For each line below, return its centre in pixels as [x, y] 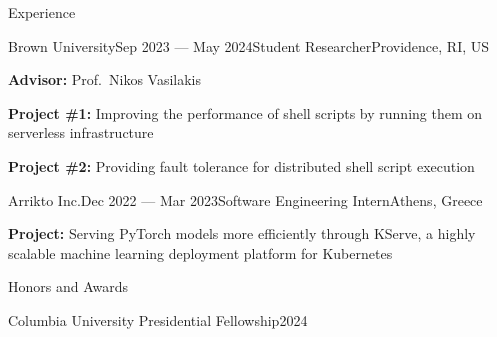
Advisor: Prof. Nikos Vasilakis [105, 79]
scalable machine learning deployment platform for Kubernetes [200, 252]
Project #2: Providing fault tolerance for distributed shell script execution [241, 165]
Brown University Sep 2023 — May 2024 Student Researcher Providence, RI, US [249, 45]
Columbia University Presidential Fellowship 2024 [158, 319]
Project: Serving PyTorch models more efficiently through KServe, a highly [242, 233]
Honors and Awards [68, 286]
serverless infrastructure [81, 132]
